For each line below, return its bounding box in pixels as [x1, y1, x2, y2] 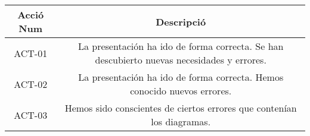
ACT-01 [14, 46, 48, 60]
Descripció [156, 14, 206, 29]
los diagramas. [151, 115, 211, 128]
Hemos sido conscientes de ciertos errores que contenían [64, 101, 297, 115]
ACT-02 [14, 77, 48, 91]
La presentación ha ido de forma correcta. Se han [77, 39, 284, 53]
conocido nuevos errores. [130, 84, 232, 97]
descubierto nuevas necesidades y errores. [95, 53, 266, 67]
